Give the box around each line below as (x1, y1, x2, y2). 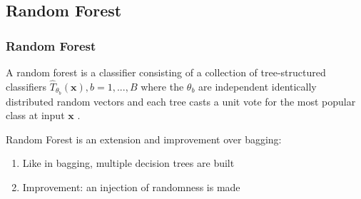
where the (141, 78, 184, 93)
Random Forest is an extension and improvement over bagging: (6, 131, 282, 146)
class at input (6, 108, 65, 123)
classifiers (6, 78, 47, 93)
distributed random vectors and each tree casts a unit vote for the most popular (6, 93, 356, 108)
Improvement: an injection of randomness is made (22, 180, 240, 195)
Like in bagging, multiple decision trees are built (22, 155, 235, 170)
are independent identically (198, 78, 317, 93)
